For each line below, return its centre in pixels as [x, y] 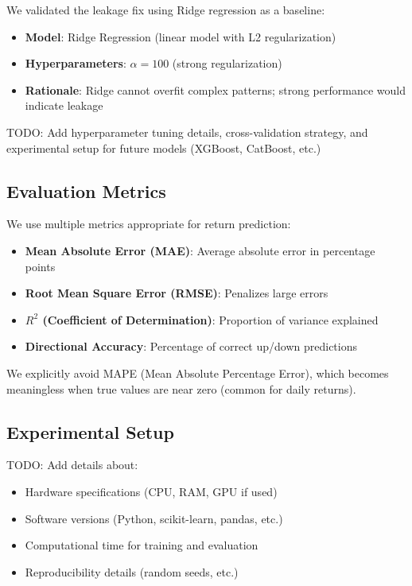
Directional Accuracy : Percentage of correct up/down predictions [191, 346]
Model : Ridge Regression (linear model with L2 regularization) [181, 36]
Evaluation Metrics [86, 190]
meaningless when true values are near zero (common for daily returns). [181, 388]
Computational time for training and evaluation [142, 545]
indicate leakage [64, 105]
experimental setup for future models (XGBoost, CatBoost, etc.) [164, 147]
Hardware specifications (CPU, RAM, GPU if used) [151, 491]
